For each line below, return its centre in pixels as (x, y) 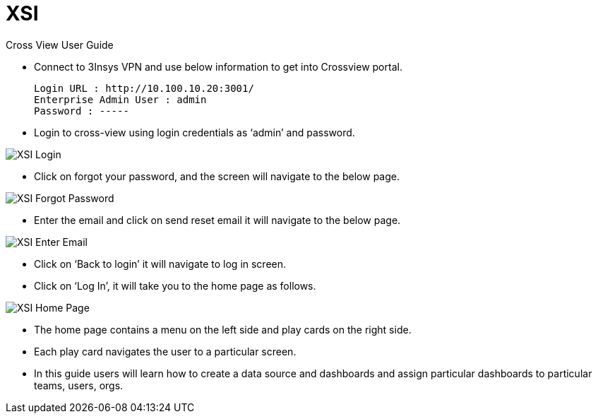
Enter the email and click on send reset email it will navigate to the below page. (217, 220)
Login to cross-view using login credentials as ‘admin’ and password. (195, 132)
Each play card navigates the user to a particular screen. (165, 351)
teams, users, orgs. (79, 385)
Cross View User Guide (60, 45)
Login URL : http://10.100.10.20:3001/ (144, 88)
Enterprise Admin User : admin (120, 99)
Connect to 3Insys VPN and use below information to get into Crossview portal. (218, 66)
